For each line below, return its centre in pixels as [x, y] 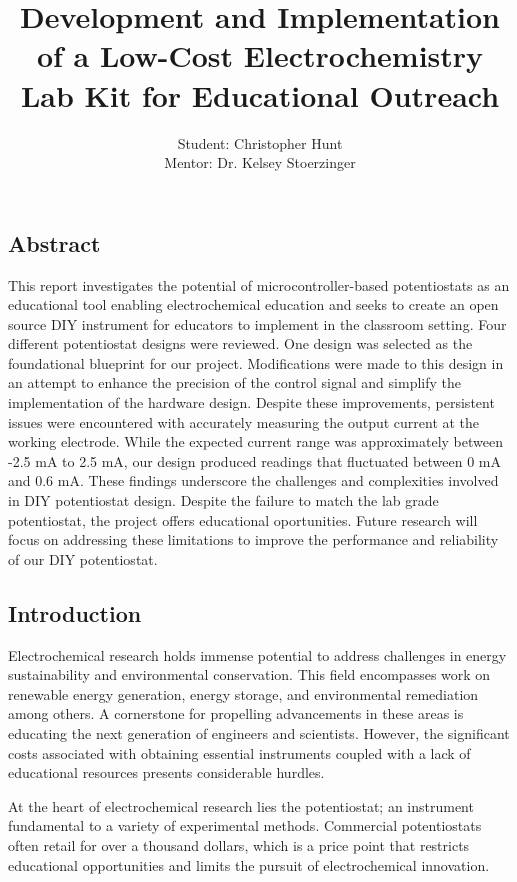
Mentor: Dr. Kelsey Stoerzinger [260, 162]
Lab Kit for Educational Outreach [260, 94]
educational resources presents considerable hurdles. [166, 772]
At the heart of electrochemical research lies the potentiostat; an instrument [241, 805]
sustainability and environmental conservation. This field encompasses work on [249, 674]
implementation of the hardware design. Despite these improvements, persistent [251, 402]
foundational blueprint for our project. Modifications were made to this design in [256, 362]
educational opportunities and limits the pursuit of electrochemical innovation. [249, 864]
